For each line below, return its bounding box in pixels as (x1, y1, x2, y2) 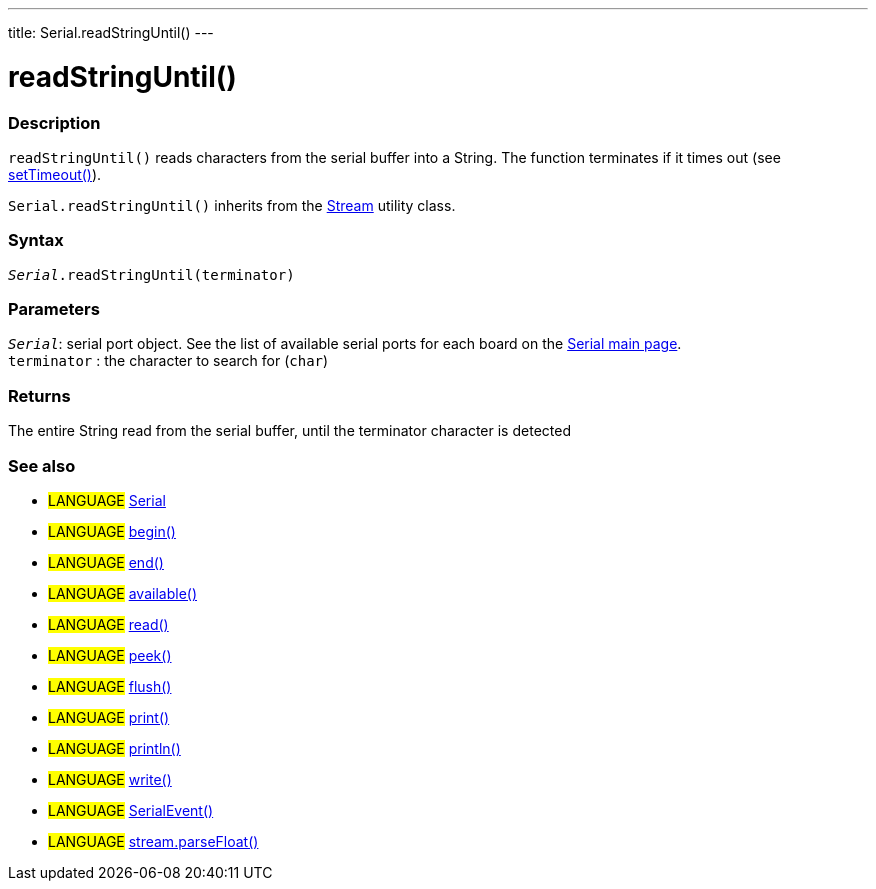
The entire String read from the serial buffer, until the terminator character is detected (8, 422, 571, 440)
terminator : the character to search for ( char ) (8, 352, 329, 370)
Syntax (8, 230, 64, 251)
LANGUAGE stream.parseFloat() (48, 832, 259, 850)
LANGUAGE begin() (48, 522, 176, 540)
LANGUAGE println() (48, 739, 181, 757)
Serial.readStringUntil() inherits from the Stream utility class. (8, 196, 456, 214)
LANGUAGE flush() (48, 677, 172, 695)
